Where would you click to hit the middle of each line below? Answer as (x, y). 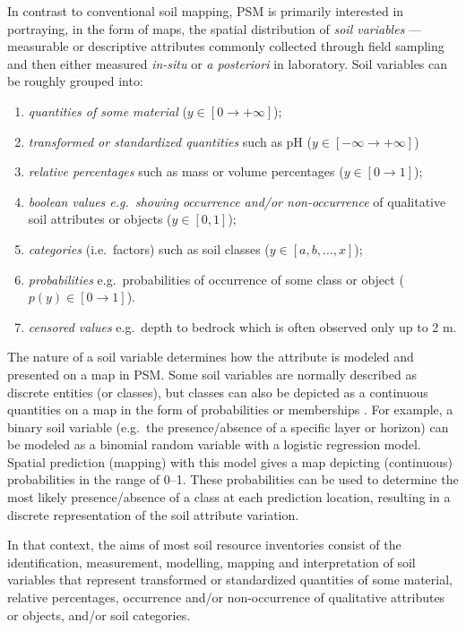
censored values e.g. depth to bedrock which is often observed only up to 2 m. (242, 326)
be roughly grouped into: (75, 81)
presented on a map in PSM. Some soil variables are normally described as (212, 374)
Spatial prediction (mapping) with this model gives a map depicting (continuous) (230, 461)
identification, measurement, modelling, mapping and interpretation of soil (211, 562)
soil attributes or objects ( (100, 219)
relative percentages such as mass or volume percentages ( (186, 171)
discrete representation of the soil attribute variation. (153, 514)
